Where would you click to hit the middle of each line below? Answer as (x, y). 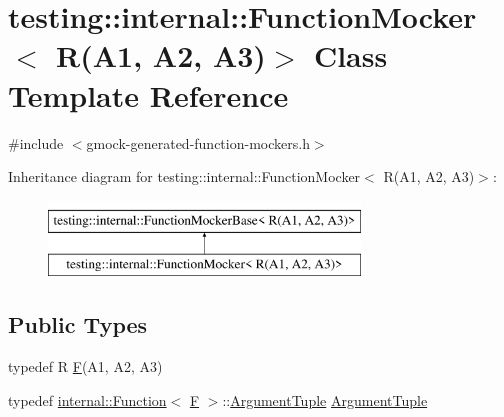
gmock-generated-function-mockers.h (198, 142)
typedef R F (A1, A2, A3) (85, 366)
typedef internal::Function (87, 399)
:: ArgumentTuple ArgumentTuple (325, 399)
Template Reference (148, 94)
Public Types (78, 324)
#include (36, 142)
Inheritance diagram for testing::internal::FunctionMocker (184, 176)
